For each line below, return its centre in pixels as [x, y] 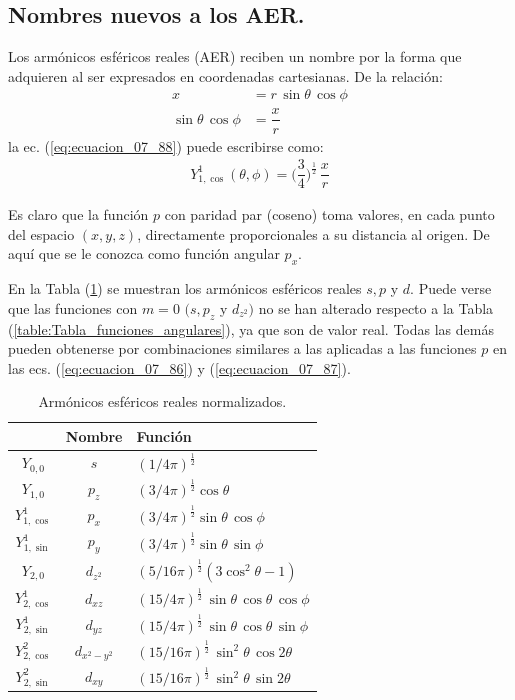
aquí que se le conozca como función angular [144, 253]
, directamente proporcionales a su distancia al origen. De [313, 233]
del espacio [41, 233]
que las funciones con [73, 307]
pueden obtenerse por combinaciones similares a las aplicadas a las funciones [242, 348]
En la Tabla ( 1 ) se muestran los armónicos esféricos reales [185, 288]
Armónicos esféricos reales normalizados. [162, 401]
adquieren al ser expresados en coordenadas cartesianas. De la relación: [225, 75]
